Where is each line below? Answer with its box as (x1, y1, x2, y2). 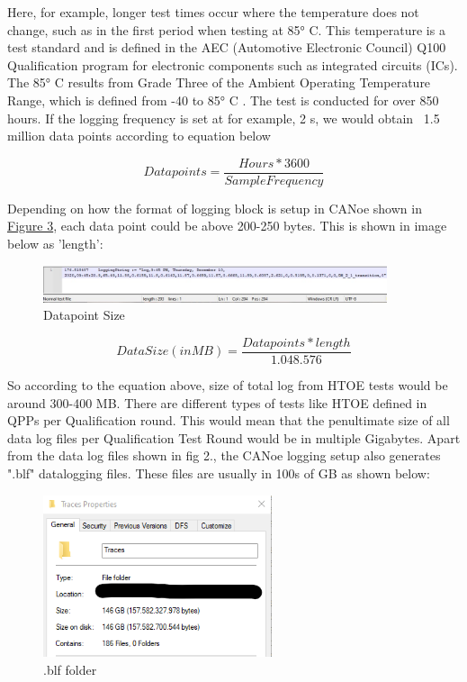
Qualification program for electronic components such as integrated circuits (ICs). (7, 55, 458, 74)
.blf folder (43, 659, 97, 678)
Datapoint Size (43, 305, 125, 324)
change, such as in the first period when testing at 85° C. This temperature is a (7, 20, 445, 39)
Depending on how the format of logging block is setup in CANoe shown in (7, 198, 422, 217)
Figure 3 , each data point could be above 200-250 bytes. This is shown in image (7, 216, 447, 235)
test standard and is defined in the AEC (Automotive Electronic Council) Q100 (7, 38, 446, 57)
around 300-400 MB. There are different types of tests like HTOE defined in (7, 393, 427, 412)
